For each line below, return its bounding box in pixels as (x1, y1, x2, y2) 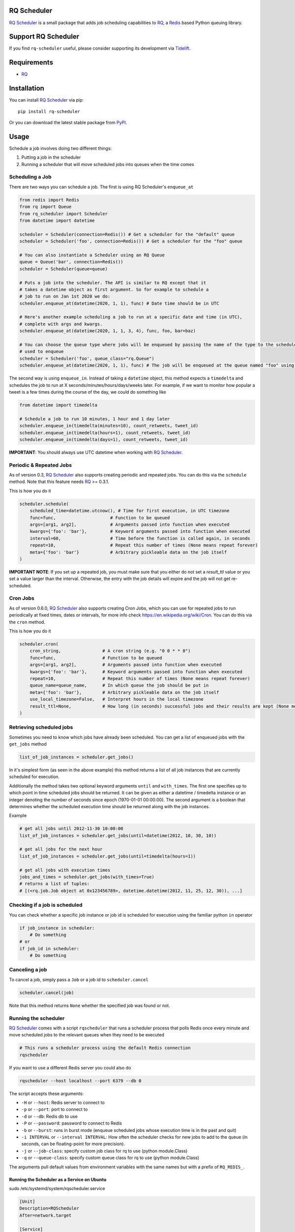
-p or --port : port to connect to (21, 1106, 88, 1112)
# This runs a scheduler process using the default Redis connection (19, 1045, 191, 1051)
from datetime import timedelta (19, 402, 98, 408)
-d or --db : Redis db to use (21, 1113, 78, 1119)
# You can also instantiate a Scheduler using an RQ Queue (19, 252, 165, 258)
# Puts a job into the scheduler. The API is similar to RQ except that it (19, 280, 206, 285)
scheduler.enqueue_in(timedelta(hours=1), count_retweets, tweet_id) (19, 430, 191, 436)
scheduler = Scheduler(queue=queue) (19, 266, 108, 272)
